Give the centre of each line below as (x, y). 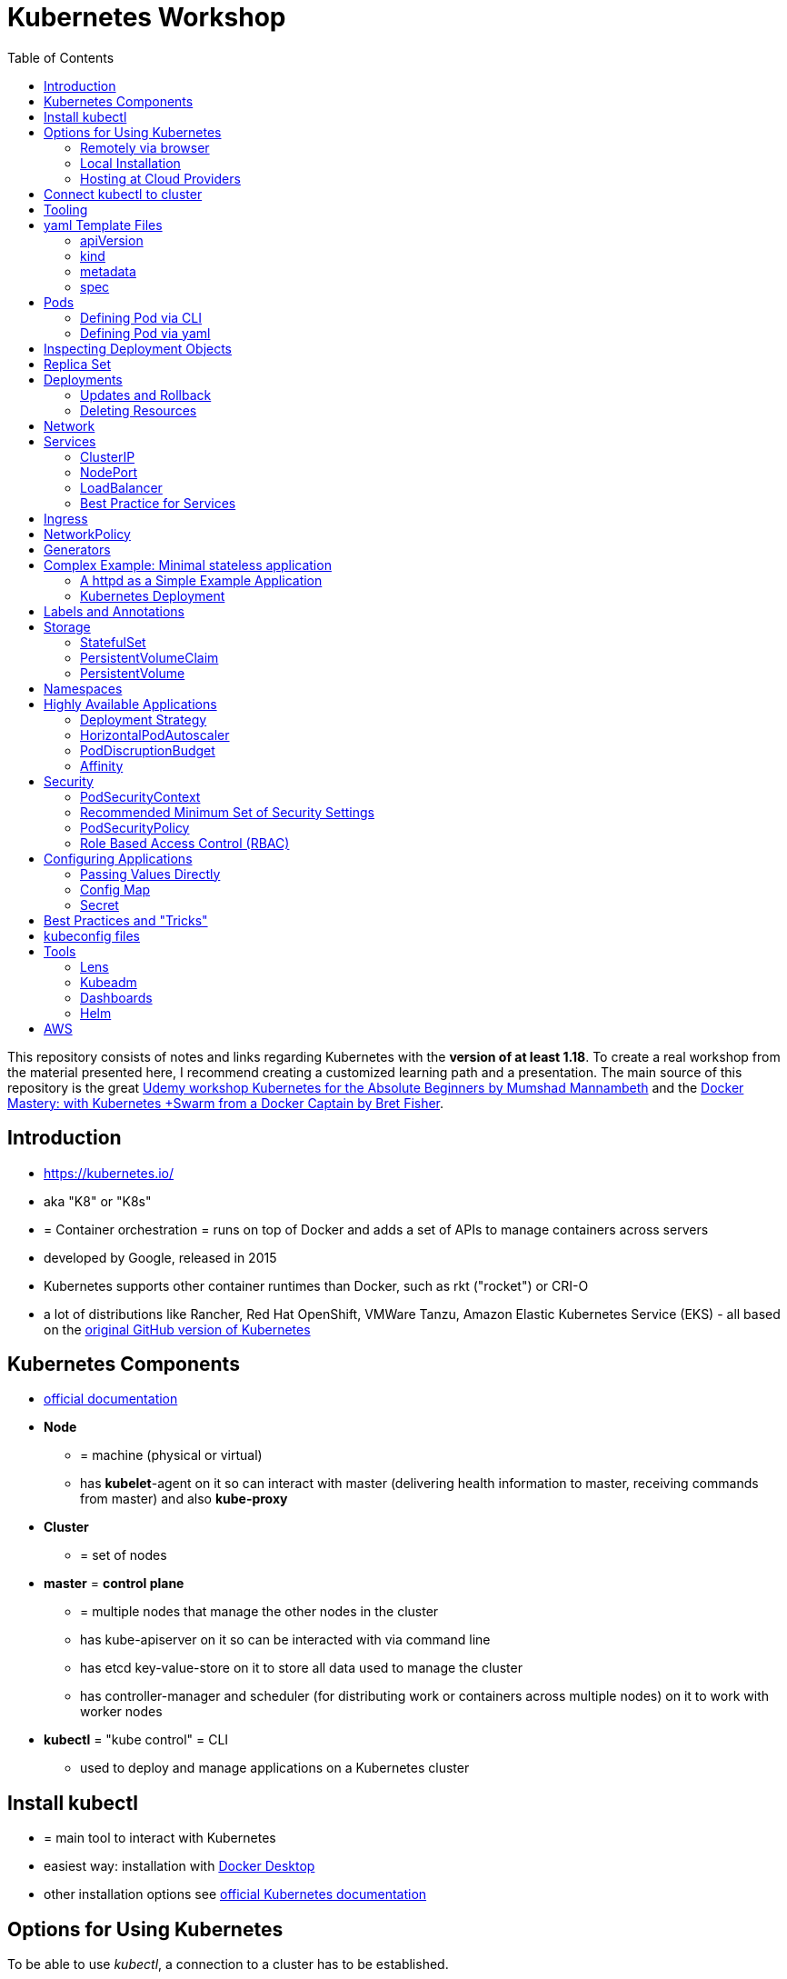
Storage (67, 626)
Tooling (66, 209)
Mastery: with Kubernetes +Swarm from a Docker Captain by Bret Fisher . (226, 1103)
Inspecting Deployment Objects (138, 348)
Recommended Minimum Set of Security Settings (228, 812)
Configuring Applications (118, 858)
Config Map (115, 889)
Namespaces (83, 688)
